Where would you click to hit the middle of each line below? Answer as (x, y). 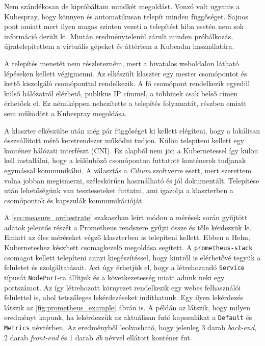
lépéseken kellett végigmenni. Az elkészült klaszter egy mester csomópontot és (126, 73)
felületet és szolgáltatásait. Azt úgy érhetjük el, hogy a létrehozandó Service (124, 267)
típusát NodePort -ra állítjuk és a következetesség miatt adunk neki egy (114, 277)
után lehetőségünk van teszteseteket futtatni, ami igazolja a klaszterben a (119, 190)
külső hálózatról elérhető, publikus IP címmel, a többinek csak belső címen (121, 93)
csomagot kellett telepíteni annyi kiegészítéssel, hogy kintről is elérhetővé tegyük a (132, 257)
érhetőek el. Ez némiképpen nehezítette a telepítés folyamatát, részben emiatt (125, 103)
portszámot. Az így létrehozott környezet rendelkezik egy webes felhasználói (123, 287)
